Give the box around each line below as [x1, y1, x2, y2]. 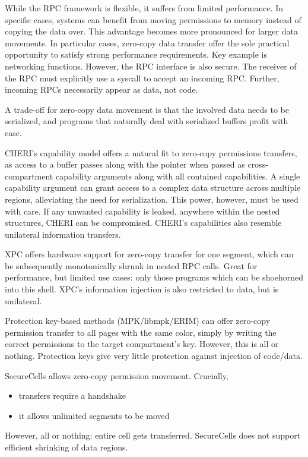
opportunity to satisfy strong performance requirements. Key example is [5, 48, 268, 61]
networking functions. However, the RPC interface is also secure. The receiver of [5, 59, 297, 72]
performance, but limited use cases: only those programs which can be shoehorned [5, 271, 304, 283]
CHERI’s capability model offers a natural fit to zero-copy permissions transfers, [5, 146, 297, 159]
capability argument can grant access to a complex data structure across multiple [5, 181, 301, 194]
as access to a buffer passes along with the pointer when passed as [5, 158, 245, 171]
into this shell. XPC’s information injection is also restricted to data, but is [5, 283, 279, 295]
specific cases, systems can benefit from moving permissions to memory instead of [5, 13, 301, 26]
